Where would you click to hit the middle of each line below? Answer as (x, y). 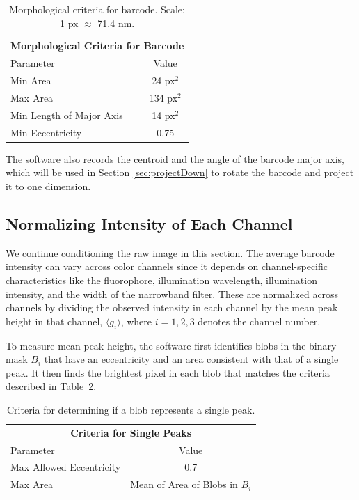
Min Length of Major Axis (67, 115)
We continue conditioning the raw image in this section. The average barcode (170, 252)
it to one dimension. (48, 186)
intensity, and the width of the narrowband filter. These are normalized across (172, 294)
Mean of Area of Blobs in (184, 484)
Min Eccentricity (46, 132)
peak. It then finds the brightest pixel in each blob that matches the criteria (168, 372)
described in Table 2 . (51, 386)
